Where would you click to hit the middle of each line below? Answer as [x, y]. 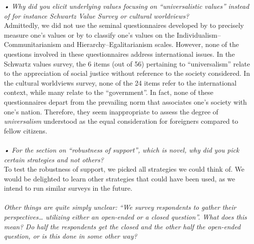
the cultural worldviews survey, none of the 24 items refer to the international [120, 82]
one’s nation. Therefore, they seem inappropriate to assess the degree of [111, 111]
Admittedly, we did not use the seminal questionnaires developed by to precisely [124, 25]
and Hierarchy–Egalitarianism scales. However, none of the [151, 44]
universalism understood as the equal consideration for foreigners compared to [121, 121]
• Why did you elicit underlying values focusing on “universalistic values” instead [127, 6]
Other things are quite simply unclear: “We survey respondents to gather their [120, 207]
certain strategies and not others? [54, 159]
